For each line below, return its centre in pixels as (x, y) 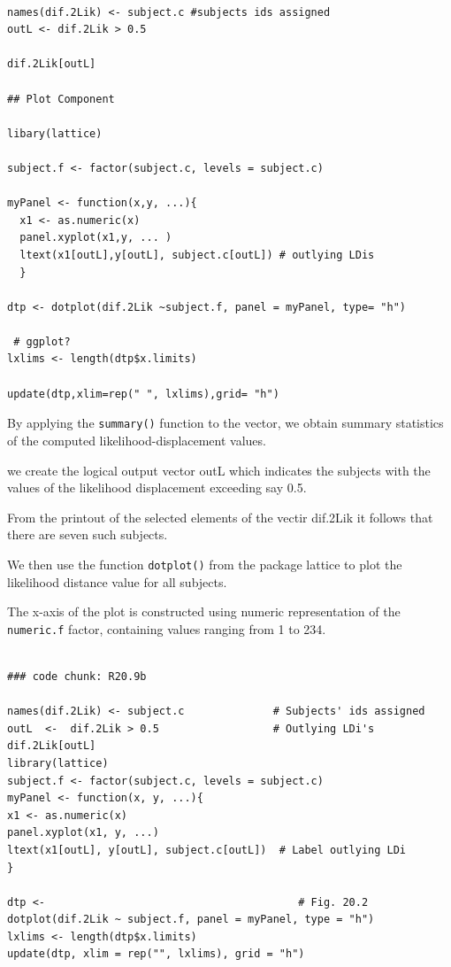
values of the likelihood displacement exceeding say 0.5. (157, 487)
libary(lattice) (55, 133)
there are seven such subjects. (88, 534)
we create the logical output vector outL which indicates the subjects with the (219, 470)
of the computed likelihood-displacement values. (137, 440)
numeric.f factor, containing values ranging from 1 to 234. (167, 628)
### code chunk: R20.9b (77, 676)
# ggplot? (42, 341)
